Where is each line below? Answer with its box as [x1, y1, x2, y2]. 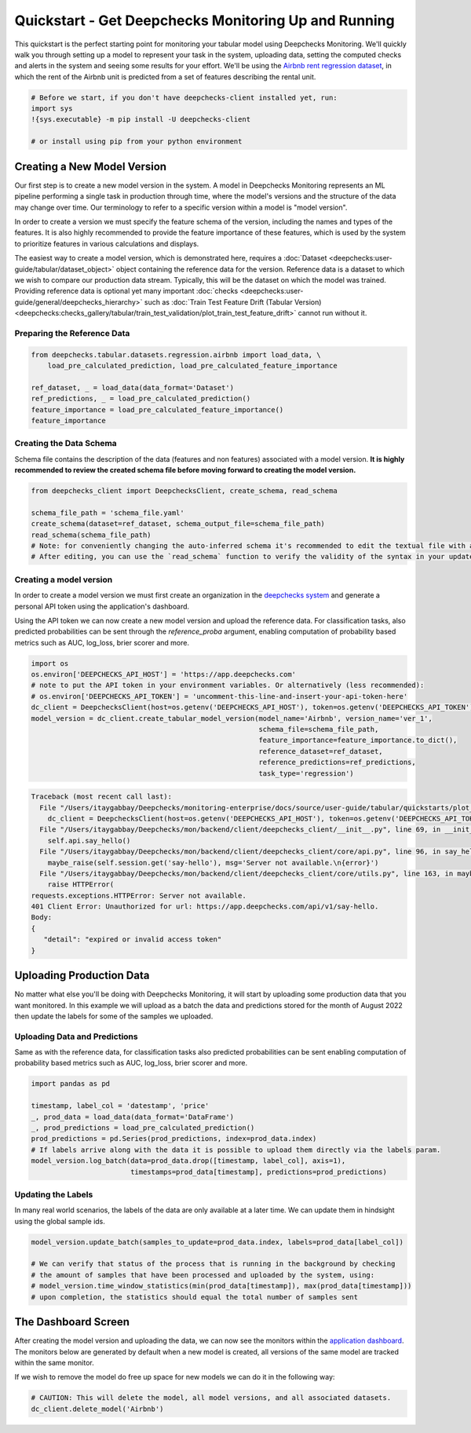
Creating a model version [14, 574, 113, 585]
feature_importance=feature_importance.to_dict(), [258, 736, 458, 745]
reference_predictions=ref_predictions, [258, 758, 416, 767]
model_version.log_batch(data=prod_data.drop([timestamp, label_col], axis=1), [31, 1157, 346, 1165]
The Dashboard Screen [14, 1315, 130, 1329]
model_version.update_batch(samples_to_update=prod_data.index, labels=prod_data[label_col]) [31, 1237, 404, 1246]
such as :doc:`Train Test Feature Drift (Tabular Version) [144, 297, 322, 306]
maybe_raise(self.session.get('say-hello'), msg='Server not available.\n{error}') [47, 858, 379, 867]
